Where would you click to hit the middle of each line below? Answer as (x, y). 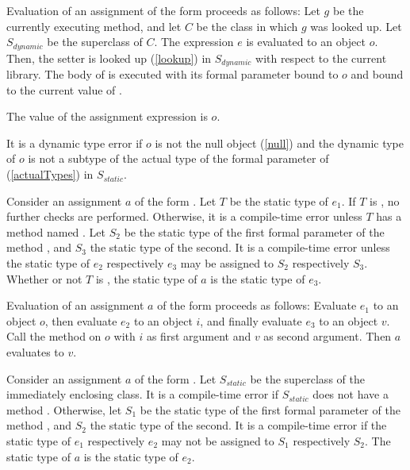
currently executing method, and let (94, 26)
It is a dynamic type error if (75, 143)
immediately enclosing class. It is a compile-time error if (142, 394)
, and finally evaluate (251, 320)
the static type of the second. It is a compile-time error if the (238, 425)
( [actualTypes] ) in (50, 174)
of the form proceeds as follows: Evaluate (257, 305)
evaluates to (35, 352)
